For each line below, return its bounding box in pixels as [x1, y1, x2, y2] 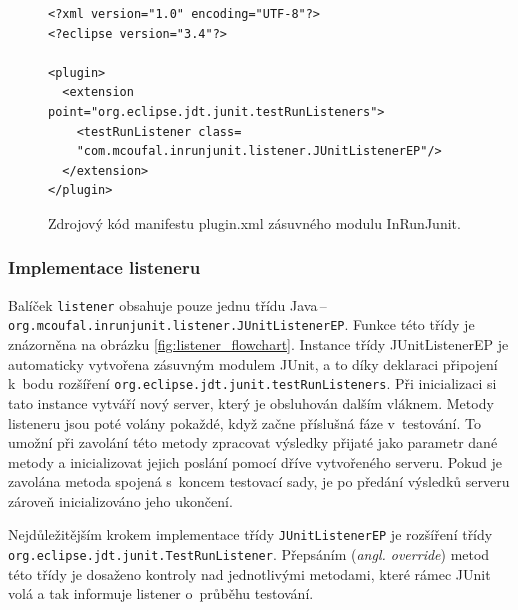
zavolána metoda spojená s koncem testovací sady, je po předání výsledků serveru [8, 471, 510, 492]
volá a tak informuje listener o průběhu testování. [8, 583, 314, 604]
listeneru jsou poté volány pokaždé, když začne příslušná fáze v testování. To [8, 412, 481, 433]
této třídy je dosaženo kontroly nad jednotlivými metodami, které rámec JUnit [8, 563, 491, 584]
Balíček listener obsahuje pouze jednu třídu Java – [8, 294, 327, 315]
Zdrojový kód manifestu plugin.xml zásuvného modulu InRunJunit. [48, 212, 461, 233]
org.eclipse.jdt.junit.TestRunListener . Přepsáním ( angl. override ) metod [8, 544, 490, 565]
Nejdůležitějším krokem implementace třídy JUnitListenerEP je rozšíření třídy [8, 524, 493, 545]
